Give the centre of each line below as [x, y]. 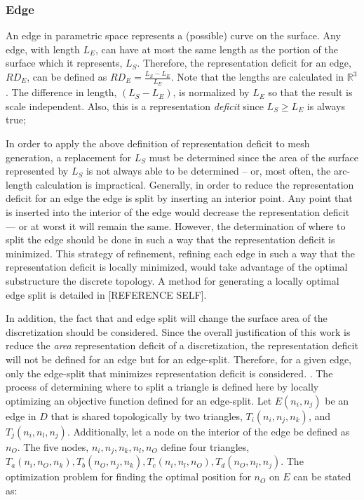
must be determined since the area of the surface [254, 157]
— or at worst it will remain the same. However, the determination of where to [176, 225]
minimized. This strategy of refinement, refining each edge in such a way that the [181, 253]
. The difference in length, [61, 92]
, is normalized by [211, 92]
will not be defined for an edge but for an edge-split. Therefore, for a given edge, [179, 359]
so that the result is [310, 92]
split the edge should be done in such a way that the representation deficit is [170, 239]
